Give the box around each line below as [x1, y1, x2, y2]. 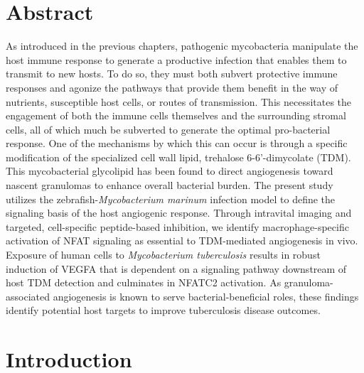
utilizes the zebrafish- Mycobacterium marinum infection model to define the [6, 191, 336, 206]
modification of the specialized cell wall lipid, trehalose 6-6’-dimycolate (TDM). [6, 149, 351, 164]
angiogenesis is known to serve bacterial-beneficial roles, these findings [53, 288, 359, 303]
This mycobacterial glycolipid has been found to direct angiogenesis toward [6, 163, 333, 178]
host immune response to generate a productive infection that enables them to [6, 52, 347, 67]
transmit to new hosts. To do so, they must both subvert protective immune [6, 66, 338, 81]
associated [6, 288, 50, 303]
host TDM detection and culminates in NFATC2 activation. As [6, 275, 282, 290]
